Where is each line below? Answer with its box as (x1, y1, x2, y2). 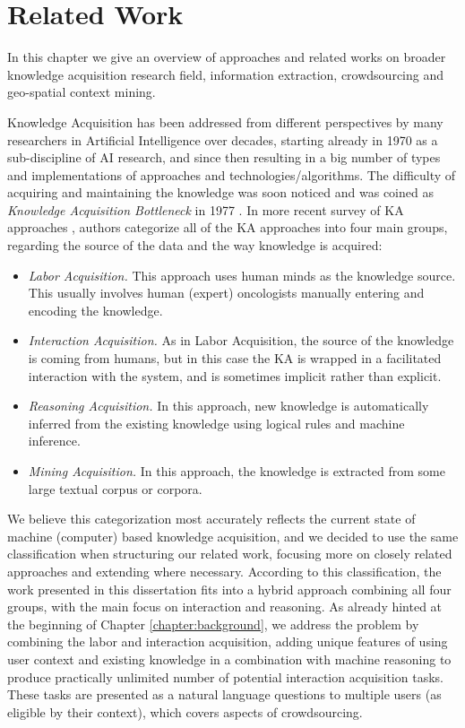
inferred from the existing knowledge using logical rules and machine (28, 413, 405, 432)
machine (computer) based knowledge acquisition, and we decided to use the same (7, 526, 459, 545)
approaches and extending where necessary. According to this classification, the (7, 561, 442, 580)
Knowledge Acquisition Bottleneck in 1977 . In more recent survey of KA (7, 200, 404, 219)
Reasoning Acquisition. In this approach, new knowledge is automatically (28, 396, 429, 415)
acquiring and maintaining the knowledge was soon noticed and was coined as (7, 183, 434, 202)
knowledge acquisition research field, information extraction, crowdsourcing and (7, 65, 444, 83)
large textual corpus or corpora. (28, 479, 202, 498)
